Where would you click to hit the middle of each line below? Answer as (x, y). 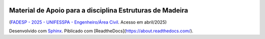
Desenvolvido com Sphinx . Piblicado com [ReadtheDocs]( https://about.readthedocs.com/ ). (101, 31)
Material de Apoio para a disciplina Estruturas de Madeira (99, 10)
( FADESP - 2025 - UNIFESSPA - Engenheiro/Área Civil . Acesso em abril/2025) (88, 22)
